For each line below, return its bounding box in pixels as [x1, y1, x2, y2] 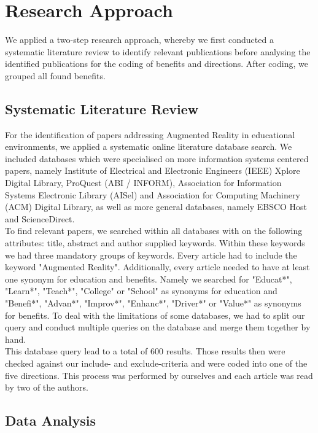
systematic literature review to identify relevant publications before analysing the [5, 45, 311, 58]
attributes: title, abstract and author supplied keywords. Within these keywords [5, 236, 305, 249]
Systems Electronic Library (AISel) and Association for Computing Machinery [5, 188, 300, 201]
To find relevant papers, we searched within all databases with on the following [5, 224, 303, 237]
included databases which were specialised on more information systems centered [5, 152, 309, 165]
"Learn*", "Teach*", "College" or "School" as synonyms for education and [5, 284, 277, 297]
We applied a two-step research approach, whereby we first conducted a [5, 33, 274, 46]
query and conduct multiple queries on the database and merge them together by [5, 321, 311, 334]
